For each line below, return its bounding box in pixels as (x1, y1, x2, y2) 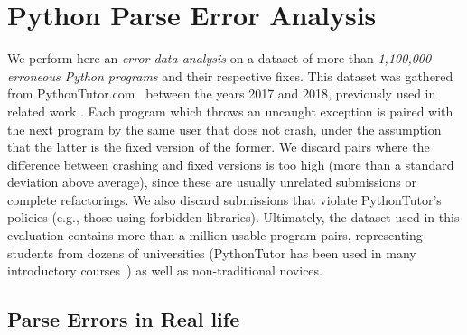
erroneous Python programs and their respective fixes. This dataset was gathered (7, 66, 453, 85)
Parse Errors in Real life (7, 305, 240, 333)
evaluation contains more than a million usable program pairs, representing (7, 226, 423, 245)
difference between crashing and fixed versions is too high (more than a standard (7, 154, 454, 173)
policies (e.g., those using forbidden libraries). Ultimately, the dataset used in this (7, 208, 460, 227)
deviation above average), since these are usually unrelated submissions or (7, 172, 416, 191)
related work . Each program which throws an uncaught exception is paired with (7, 101, 453, 120)
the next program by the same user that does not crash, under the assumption (7, 119, 442, 138)
